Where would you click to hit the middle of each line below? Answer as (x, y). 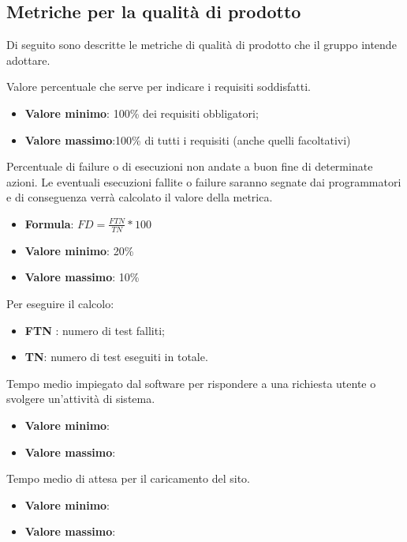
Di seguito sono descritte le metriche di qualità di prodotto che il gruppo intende (202, 45)
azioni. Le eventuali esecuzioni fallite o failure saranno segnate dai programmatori (204, 181)
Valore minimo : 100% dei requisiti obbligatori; (142, 113)
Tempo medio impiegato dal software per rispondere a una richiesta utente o (191, 383)
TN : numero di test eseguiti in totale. (116, 357)
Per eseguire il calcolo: (60, 303)
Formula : (49, 223)
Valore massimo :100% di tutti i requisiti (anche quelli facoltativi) (188, 139)
